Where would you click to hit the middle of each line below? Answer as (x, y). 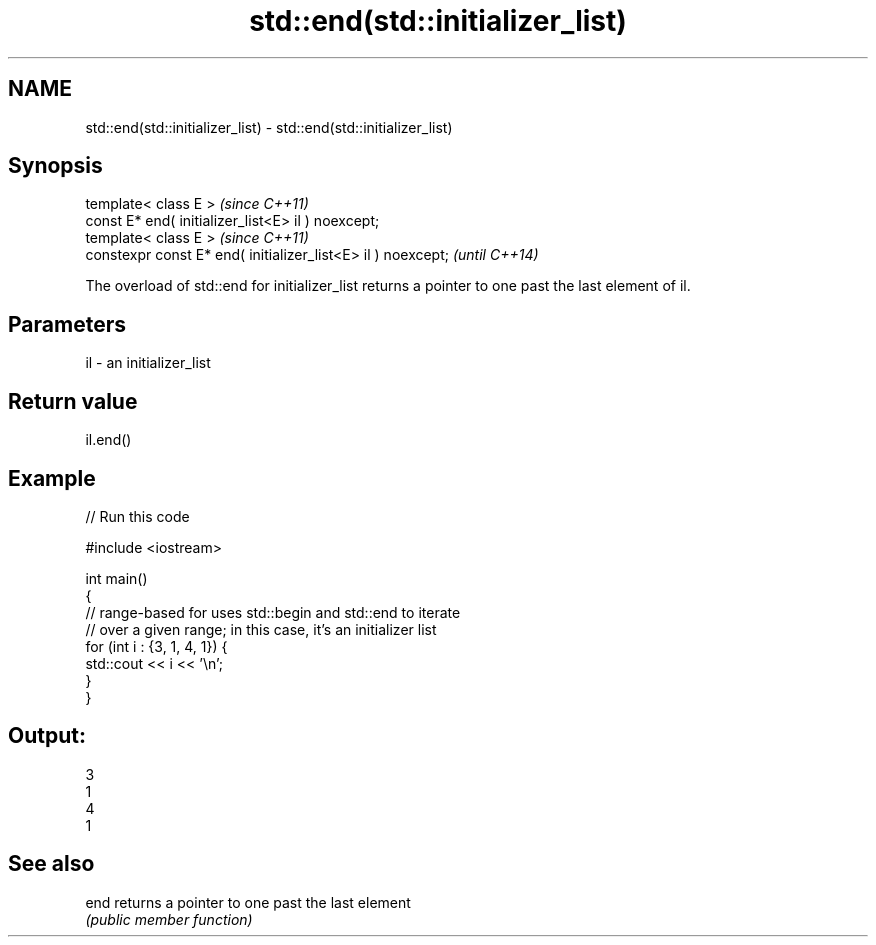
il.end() (108, 440)
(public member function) (169, 919)
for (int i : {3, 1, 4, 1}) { (156, 646)
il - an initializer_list (148, 363)
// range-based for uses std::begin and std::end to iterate (273, 612)
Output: (47, 736)
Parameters (67, 324)
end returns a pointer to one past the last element (248, 902)
